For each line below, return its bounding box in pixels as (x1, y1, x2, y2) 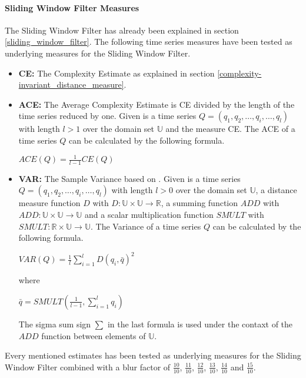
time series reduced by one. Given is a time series (18, 110, 197, 122)
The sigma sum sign (18, 317, 91, 330)
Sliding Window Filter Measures (5, 1, 139, 14)
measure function (18, 197, 81, 209)
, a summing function (161, 197, 238, 209)
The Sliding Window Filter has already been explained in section (5, 24, 239, 36)
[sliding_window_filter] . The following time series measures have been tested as (5, 35, 292, 48)
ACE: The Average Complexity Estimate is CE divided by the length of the (18, 98, 295, 110)
